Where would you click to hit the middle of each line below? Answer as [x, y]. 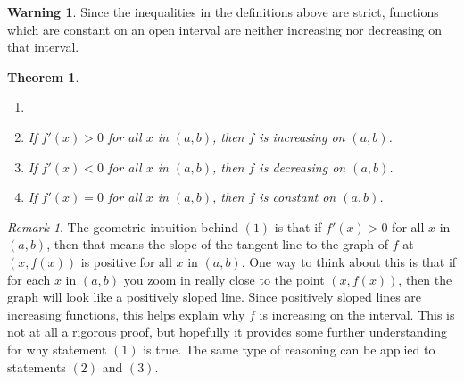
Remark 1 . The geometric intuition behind [123, 226]
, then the [425, 279]
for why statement [57, 349]
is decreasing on [302, 167]
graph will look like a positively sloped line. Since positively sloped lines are [215, 297]
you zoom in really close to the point [224, 279]
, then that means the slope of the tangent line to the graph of [217, 244]
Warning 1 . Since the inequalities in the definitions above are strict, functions [223, 12]
